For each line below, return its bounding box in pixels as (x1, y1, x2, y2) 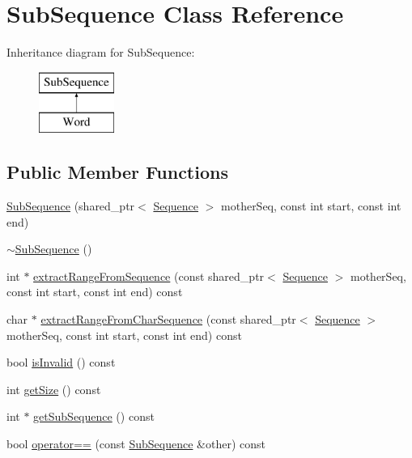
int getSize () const (6, 380, 101, 397)
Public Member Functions (6, 159, 228, 184)
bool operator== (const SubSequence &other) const (6, 435, 265, 452)
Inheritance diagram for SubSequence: (6, 44, 195, 61)
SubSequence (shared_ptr (6, 197, 135, 214)
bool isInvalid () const (6, 354, 116, 371)
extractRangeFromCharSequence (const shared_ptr (40, 311, 296, 328)
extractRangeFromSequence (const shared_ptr (33, 267, 265, 284)
